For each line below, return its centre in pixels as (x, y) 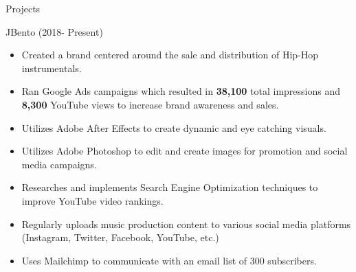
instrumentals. (52, 68)
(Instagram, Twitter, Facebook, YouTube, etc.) (120, 237)
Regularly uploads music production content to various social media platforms (186, 224)
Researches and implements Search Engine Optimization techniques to (170, 187)
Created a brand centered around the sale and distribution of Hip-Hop (170, 55)
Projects (23, 8)
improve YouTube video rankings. (92, 200)
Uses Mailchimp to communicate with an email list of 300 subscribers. (169, 260)
